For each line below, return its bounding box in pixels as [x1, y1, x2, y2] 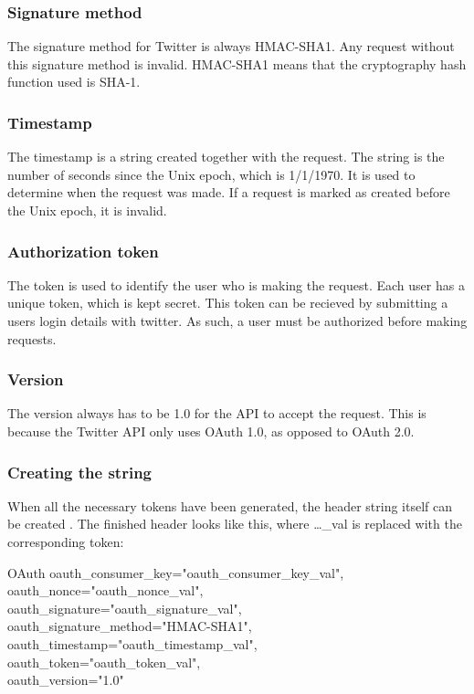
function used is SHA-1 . [7, 72, 141, 91]
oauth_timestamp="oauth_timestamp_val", [7, 634, 258, 653]
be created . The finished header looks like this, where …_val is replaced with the [7, 514, 462, 533]
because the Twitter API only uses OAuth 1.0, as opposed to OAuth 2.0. [7, 422, 415, 440]
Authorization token [7, 239, 159, 262]
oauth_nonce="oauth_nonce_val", [7, 581, 204, 600]
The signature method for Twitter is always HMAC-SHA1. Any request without [7, 37, 455, 56]
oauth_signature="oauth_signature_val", [7, 598, 242, 617]
